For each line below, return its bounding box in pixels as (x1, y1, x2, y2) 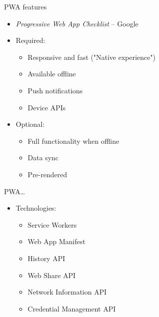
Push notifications (27, 85, 83, 95)
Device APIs (27, 102, 66, 112)
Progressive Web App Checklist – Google (15, 18, 139, 28)
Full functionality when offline (27, 135, 119, 146)
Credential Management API (27, 303, 116, 314)
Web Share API (27, 270, 76, 280)
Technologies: (15, 203, 56, 213)
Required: (15, 35, 45, 45)
